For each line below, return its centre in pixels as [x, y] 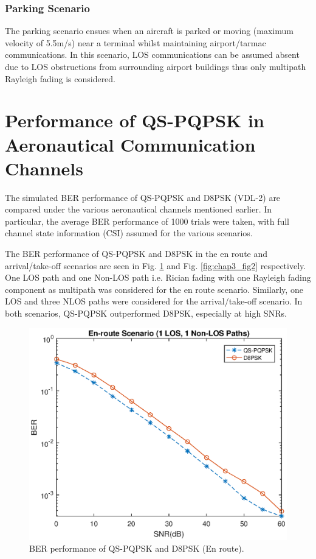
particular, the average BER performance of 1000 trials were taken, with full [147, 221]
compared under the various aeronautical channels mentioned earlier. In [139, 209]
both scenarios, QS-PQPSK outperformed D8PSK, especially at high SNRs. [146, 313]
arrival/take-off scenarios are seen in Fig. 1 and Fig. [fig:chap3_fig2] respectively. [156, 265]
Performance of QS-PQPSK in [135, 120]
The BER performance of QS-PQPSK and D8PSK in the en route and [136, 254]
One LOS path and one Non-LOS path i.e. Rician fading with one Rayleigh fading [158, 277]
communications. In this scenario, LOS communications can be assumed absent [152, 54]
